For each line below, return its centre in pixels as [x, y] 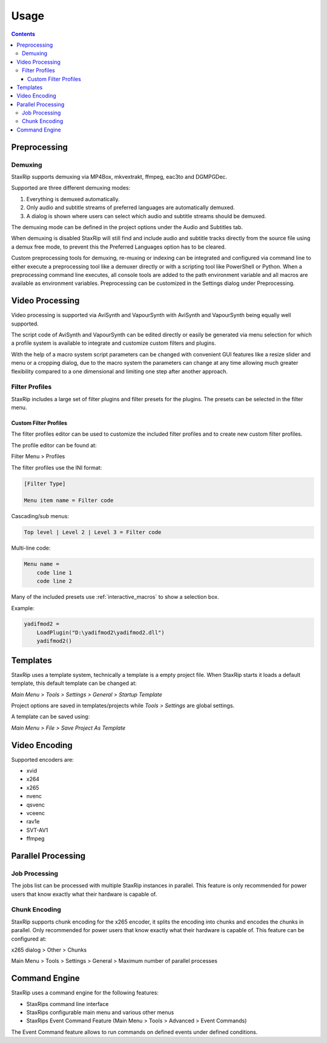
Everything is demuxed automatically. [73, 199]
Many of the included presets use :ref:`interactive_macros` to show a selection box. [115, 597]
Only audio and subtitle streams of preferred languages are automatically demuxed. [131, 208]
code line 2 [54, 581]
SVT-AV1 [37, 830]
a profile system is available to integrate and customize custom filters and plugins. [114, 343]
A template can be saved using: [51, 717]
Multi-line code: [31, 548]
